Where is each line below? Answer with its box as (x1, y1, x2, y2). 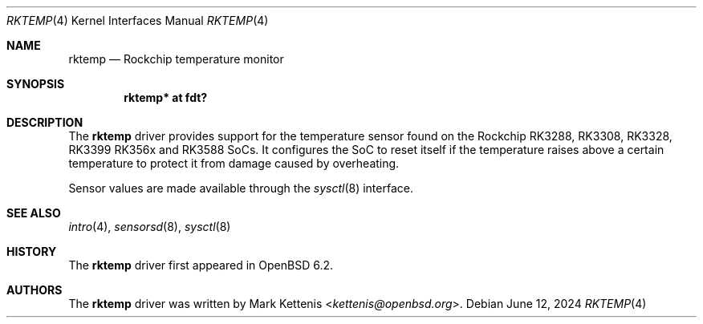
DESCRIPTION (6, 115, 83, 129)
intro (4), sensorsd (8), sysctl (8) (68, 220, 231, 233)
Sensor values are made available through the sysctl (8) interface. (68, 181, 413, 195)
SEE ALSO (6, 206, 61, 220)
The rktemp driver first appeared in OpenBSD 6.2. (68, 258, 334, 272)
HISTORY (6, 245, 57, 258)
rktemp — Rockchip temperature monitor (68, 52, 284, 66)
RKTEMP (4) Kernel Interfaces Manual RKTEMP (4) (6, 14, 269, 27)
